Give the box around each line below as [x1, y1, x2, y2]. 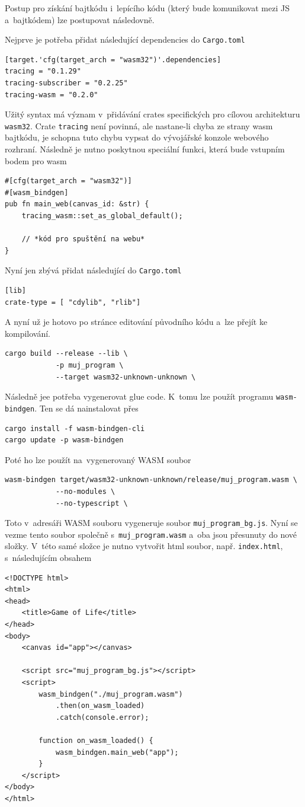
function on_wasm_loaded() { [38, 736, 153, 745]
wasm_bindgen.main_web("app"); [55, 748, 179, 757]
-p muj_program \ [55, 361, 124, 370]
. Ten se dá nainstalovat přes [34, 401, 139, 414]
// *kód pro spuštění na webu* [21, 235, 145, 244]
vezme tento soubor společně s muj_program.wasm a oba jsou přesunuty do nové [5, 528, 297, 540]
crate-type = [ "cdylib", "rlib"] [5, 298, 141, 307]
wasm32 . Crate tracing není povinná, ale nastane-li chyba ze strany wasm [5, 119, 273, 132]
